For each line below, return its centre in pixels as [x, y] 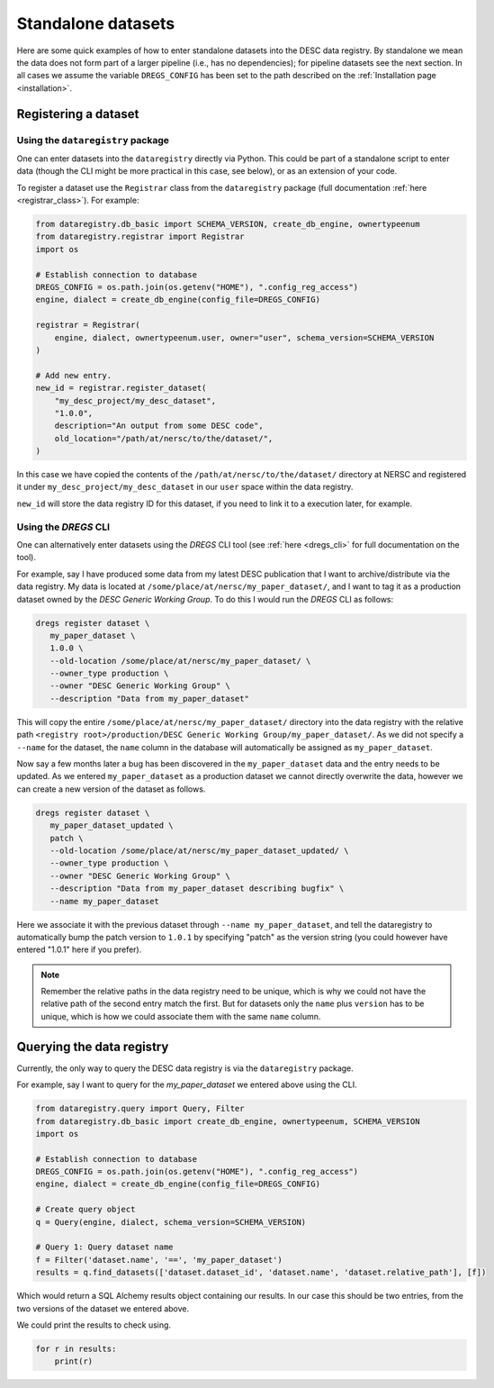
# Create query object [85, 1210]
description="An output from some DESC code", [159, 426]
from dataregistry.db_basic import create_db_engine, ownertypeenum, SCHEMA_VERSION [228, 1121]
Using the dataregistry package [93, 140]
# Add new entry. [74, 375]
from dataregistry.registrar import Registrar [140, 237]
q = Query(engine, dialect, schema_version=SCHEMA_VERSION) [171, 1222]
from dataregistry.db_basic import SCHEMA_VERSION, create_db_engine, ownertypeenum [228, 224]
